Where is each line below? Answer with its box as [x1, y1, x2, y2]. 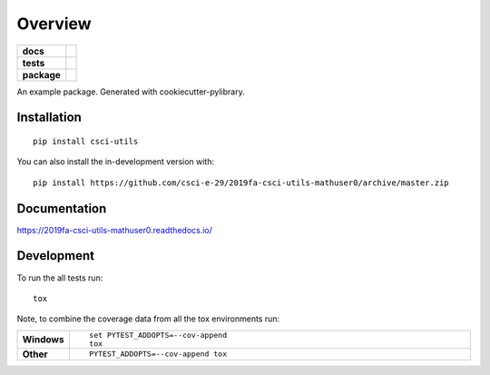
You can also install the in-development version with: [16, 156, 215, 167]
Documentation [16, 201, 107, 216]
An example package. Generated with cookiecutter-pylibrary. [16, 86, 245, 97]
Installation [16, 110, 82, 125]
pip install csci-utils [33, 136, 139, 146]
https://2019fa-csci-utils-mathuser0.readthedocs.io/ [16, 224, 213, 235]
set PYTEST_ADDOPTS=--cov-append [89, 330, 227, 340]
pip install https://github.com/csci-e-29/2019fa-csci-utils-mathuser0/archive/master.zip [33, 177, 449, 188]
